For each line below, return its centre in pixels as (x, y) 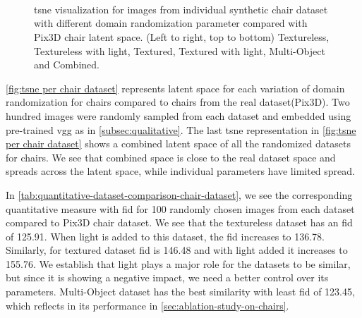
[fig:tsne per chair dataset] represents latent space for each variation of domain (175, 88)
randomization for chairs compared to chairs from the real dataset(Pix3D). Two (178, 102)
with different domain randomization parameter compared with (171, 23)
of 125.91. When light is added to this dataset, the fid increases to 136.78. (165, 236)
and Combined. (67, 65)
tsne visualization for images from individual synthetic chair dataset (181, 9)
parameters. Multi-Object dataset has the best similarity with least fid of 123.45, (180, 292)
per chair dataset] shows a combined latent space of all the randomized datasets (178, 143)
